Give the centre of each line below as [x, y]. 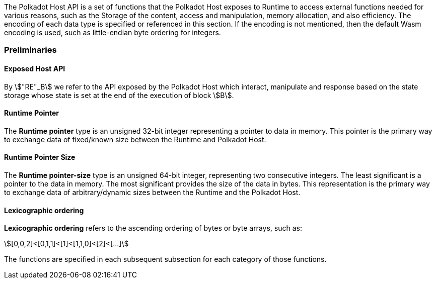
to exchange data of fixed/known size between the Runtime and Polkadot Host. [135, 139]
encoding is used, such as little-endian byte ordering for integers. [113, 32]
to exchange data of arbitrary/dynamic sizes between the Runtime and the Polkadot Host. [152, 193]
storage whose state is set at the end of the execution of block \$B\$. [119, 95]
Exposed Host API [35, 68]
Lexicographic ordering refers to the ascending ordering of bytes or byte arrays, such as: [153, 228]
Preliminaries [30, 50]
